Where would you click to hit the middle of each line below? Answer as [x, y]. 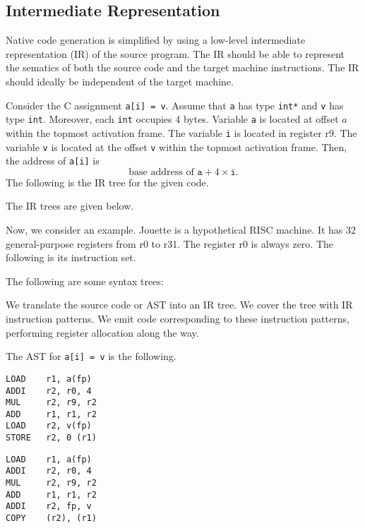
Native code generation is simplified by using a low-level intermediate [156, 40]
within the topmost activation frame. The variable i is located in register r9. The [181, 132]
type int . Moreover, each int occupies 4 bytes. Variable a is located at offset [172, 119]
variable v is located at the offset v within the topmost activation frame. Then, [176, 146]
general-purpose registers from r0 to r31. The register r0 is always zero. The [170, 243]
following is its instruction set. [71, 257]
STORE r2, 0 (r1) [51, 438]
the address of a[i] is [53, 161]
